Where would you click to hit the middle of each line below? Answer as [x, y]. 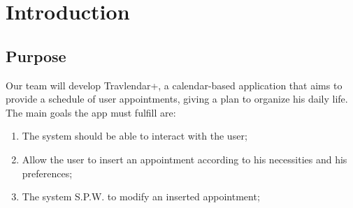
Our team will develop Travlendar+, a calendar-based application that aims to [174, 85]
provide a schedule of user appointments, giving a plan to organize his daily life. [177, 99]
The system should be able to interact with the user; [135, 136]
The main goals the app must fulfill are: [91, 112]
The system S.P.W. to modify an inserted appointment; [141, 196]
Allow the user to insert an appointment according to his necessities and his [185, 159]
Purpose [36, 55]
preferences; [47, 173]
